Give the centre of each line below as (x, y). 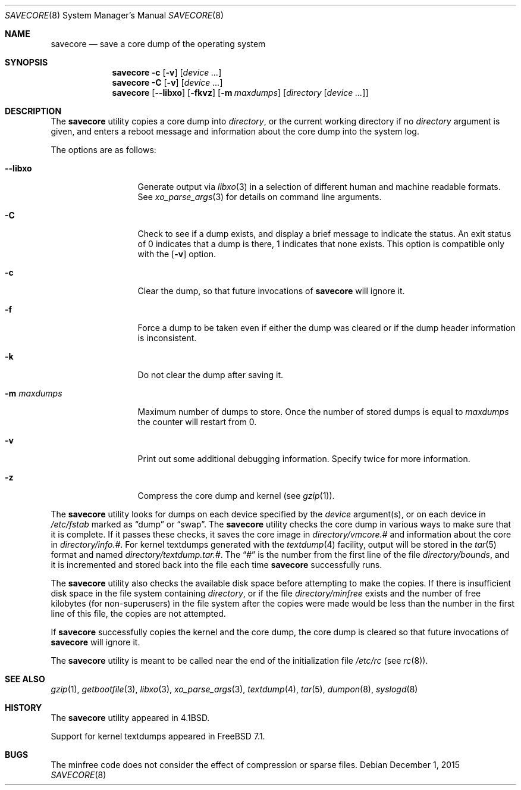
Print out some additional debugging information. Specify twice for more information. (304, 459)
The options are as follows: (103, 150)
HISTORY (23, 708)
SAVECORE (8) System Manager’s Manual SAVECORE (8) (114, 15)
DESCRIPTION (33, 111)
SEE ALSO (25, 679)
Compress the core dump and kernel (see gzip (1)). (236, 496)
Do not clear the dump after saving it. (211, 375)
